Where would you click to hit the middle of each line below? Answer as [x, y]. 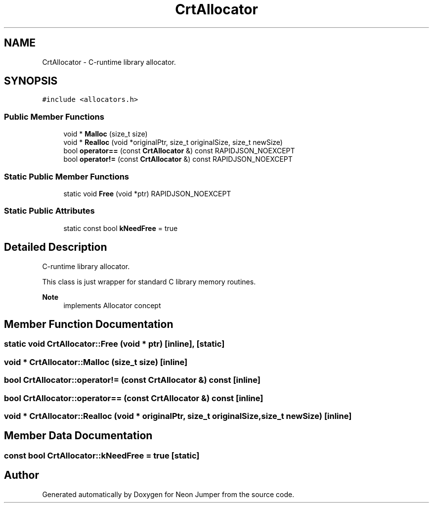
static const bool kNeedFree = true [121, 228]
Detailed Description [56, 247]
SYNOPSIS [31, 81]
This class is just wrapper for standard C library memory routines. [149, 281]
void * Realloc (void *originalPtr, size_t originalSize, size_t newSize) [173, 142]
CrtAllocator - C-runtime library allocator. [109, 62]
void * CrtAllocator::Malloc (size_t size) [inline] [96, 362]
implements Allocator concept [112, 305]
